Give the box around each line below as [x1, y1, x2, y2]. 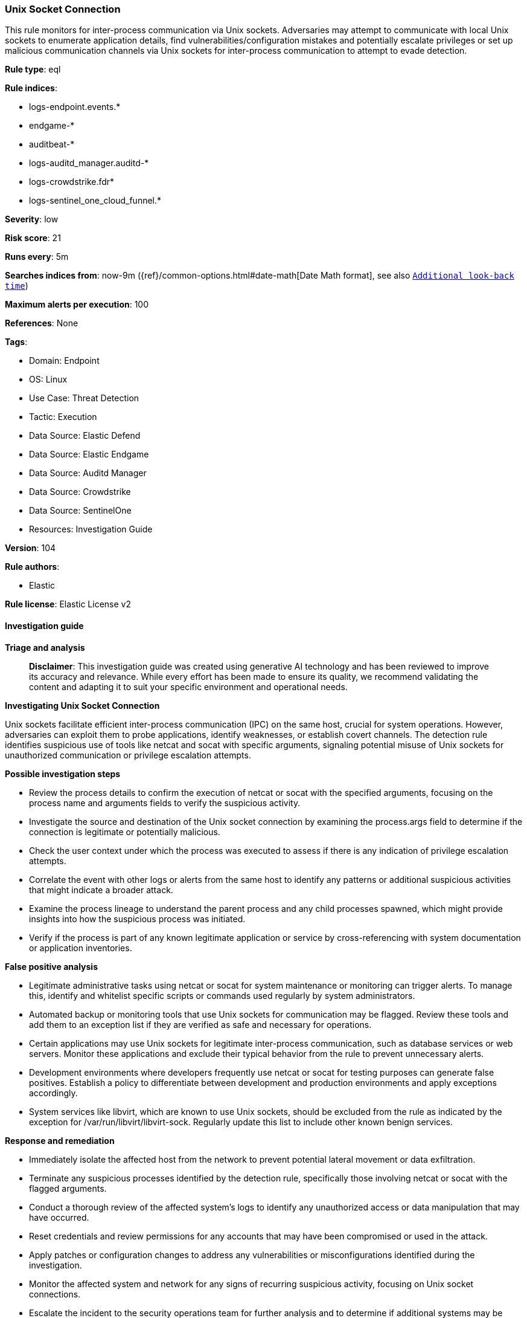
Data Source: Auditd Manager [29, 468, 147, 479]
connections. [29, 1288, 81, 1299]
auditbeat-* [29, 139, 75, 150]
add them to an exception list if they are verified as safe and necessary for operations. [29, 1019, 372, 1030]
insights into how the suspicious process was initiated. [29, 913, 246, 924]
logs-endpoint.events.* [29, 102, 121, 112]
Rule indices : [5, 83, 57, 94]
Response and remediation [5, 1135, 115, 1146]
